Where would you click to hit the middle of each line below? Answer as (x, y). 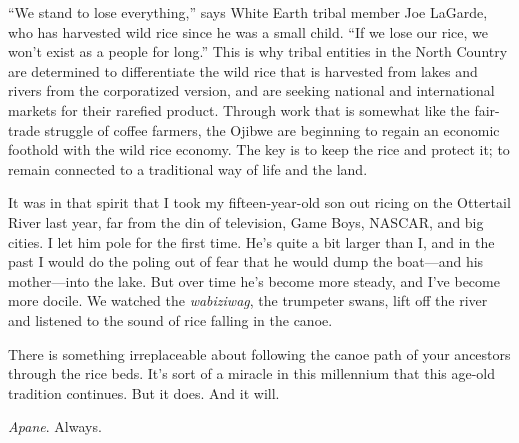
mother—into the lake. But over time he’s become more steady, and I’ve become (254, 280)
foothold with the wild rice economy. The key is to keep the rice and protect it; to (259, 149)
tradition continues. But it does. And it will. (144, 392)
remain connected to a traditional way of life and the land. (188, 168)
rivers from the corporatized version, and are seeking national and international (251, 90)
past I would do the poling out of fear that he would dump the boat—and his (246, 261)
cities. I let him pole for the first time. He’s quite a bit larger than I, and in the (251, 241)
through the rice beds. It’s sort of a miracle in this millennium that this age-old (252, 373)
